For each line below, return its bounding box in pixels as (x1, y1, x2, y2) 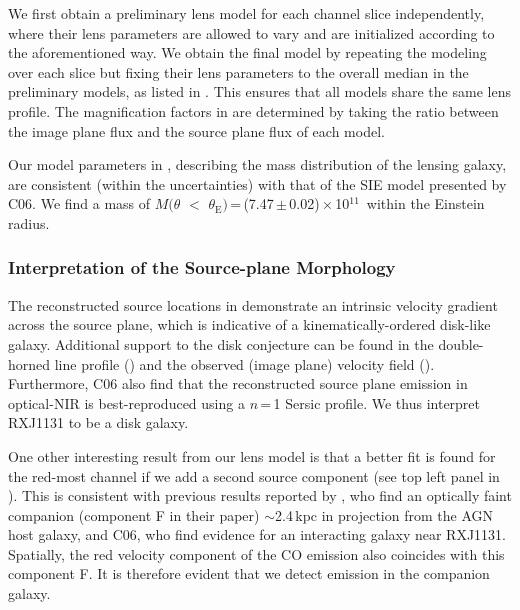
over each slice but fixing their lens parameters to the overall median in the (8, 61, 469, 82)
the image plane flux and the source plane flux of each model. (8, 120, 385, 141)
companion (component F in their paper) (8, 504, 260, 525)
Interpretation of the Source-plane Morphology (8, 255, 396, 280)
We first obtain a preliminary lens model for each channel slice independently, (8, 3, 485, 23)
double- (438, 333, 484, 354)
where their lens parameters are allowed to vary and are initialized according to (8, 22, 495, 43)
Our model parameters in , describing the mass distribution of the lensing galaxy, (8, 154, 507, 175)
